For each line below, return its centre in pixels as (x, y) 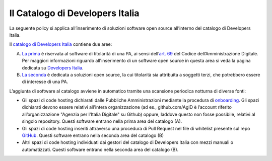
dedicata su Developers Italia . (53, 67)
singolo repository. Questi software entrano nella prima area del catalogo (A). (102, 121)
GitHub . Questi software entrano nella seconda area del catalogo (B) (93, 135)
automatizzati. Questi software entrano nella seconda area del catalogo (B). (100, 149)
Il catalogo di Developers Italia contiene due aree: (61, 44)
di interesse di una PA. (45, 82)
